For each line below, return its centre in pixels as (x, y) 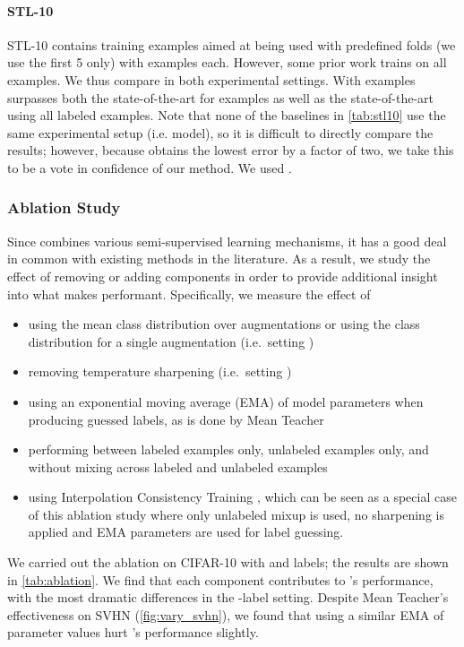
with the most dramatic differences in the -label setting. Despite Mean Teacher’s (228, 597)
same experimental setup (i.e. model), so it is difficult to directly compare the (220, 132)
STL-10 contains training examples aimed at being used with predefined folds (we (232, 44)
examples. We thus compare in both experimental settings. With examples (211, 79)
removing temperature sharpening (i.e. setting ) (160, 371)
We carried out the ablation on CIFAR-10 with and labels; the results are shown (228, 562)
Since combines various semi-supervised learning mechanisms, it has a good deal (227, 241)
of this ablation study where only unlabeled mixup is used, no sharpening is (236, 514)
